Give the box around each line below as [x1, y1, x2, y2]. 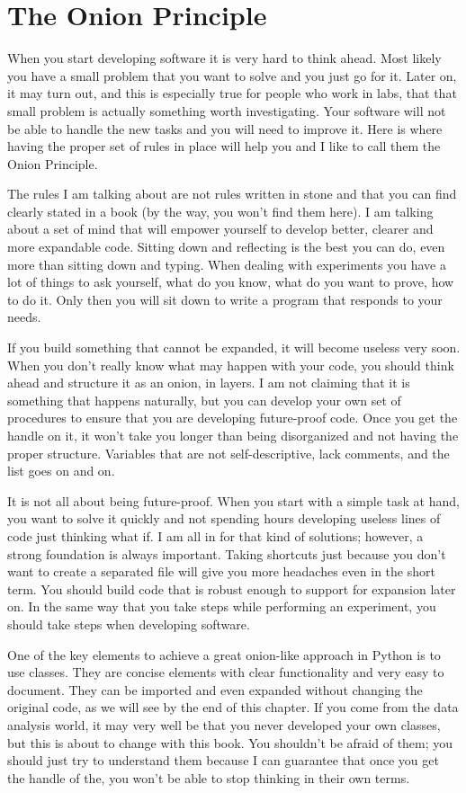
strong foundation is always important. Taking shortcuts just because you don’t [7, 544, 446, 563]
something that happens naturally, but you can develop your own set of [7, 390, 401, 409]
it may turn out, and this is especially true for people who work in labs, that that [7, 84, 457, 102]
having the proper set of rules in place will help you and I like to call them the [7, 137, 441, 156]
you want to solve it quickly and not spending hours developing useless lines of [7, 509, 441, 528]
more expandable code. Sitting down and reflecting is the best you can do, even [7, 237, 445, 256]
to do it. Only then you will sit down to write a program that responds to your [7, 290, 443, 308]
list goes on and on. [7, 461, 115, 480]
